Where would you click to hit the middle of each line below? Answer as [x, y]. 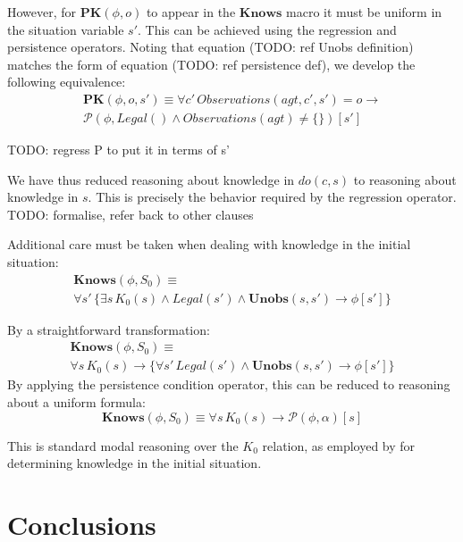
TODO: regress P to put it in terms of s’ [118, 150]
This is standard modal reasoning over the [123, 445]
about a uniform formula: [76, 401]
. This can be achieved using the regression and [267, 29]
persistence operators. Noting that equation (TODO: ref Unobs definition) [210, 47]
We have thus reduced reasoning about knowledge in [151, 179]
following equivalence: [67, 82]
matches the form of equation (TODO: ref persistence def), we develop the [211, 64]
